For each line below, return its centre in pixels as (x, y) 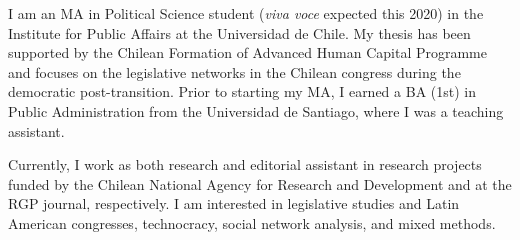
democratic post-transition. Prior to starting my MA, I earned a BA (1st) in (242, 91)
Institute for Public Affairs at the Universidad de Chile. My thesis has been (239, 32)
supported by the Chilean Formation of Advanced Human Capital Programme (247, 52)
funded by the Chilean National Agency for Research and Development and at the (260, 183)
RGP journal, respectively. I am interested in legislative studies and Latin (234, 203)
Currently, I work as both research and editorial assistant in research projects (245, 164)
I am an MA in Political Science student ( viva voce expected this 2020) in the (246, 13)
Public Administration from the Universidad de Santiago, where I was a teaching (256, 110)
